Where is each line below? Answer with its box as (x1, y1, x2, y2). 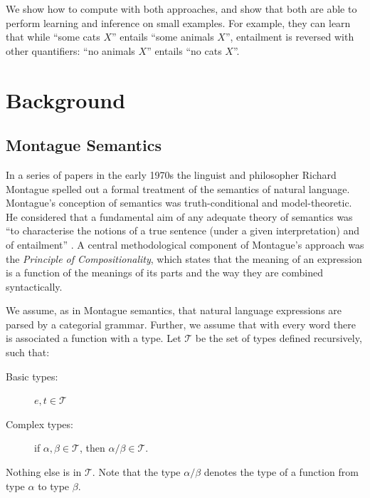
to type (38, 478, 70, 493)
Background (6, 85, 126, 114)
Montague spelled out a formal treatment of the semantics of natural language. (6, 181, 350, 196)
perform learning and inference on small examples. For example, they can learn (6, 15, 351, 30)
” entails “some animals (112, 29, 214, 44)
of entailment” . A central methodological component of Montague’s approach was (6, 237, 364, 251)
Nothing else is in (6, 465, 82, 479)
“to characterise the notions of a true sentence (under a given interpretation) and (6, 223, 360, 238)
